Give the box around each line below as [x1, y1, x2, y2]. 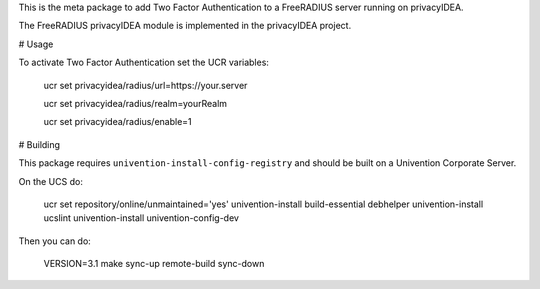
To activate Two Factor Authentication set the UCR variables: [18, 56, 270, 69]
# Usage [18, 38, 54, 50]
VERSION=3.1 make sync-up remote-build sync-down [43, 258, 265, 270]
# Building [18, 138, 60, 150]
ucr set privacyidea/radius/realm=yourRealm [43, 97, 228, 109]
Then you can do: [18, 235, 92, 247]
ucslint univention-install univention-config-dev [43, 212, 240, 224]
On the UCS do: [18, 175, 84, 187]
